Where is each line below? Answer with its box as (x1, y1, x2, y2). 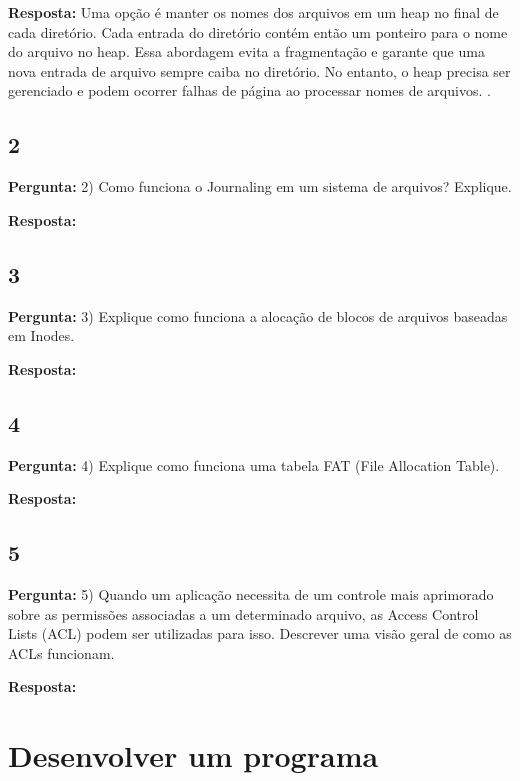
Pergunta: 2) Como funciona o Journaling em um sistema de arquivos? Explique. (8, 176, 512, 197)
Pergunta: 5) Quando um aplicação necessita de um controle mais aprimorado (8, 583, 494, 604)
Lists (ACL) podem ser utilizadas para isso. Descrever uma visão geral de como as (8, 623, 512, 644)
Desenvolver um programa (8, 735, 379, 776)
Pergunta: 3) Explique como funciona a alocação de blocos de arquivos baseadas (8, 305, 508, 326)
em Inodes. (8, 325, 75, 346)
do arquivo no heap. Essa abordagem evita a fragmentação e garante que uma (8, 41, 485, 62)
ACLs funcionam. (8, 642, 115, 663)
